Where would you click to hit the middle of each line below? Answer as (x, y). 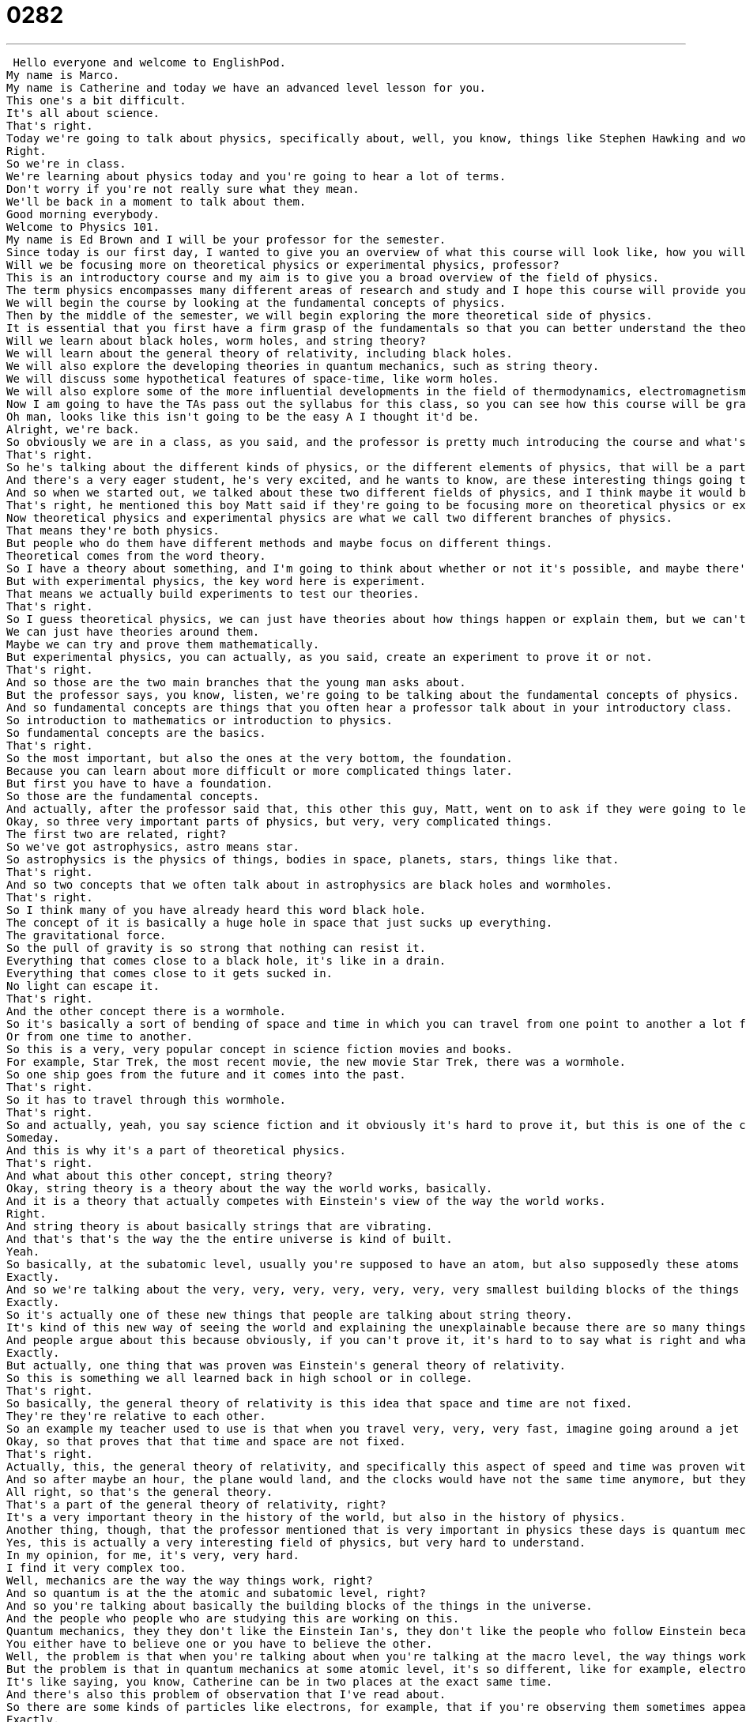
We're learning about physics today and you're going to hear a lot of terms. (256, 176)
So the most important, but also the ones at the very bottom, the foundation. (260, 758)
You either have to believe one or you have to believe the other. (220, 1643)
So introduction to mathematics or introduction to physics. (200, 720)
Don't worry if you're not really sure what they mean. (183, 189)
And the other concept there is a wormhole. (147, 1011)
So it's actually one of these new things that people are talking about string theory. (290, 1314)
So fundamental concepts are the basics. (136, 733)
